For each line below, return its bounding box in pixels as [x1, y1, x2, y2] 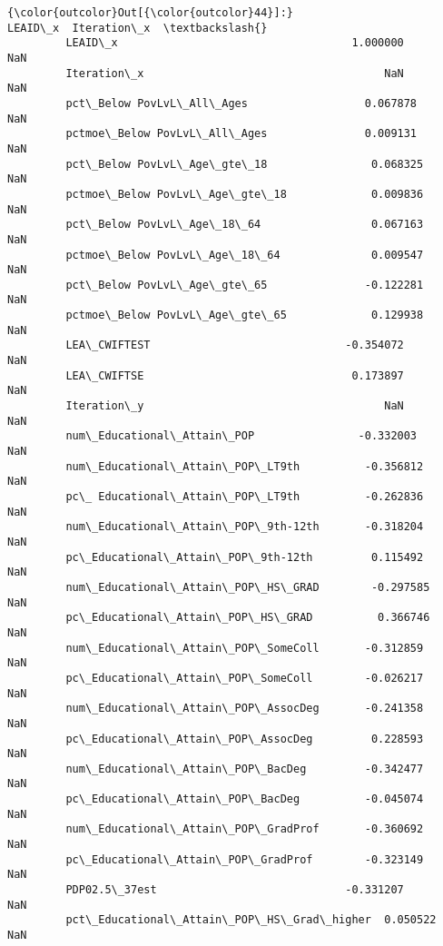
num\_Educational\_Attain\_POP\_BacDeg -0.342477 [65, 762, 424, 775]
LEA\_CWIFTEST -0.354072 [65, 339, 404, 352]
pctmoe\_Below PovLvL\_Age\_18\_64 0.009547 [65, 248, 424, 261]
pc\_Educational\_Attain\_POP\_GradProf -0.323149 [65, 852, 424, 866]
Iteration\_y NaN [65, 399, 404, 413]
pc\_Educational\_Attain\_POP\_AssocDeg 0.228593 [65, 732, 424, 745]
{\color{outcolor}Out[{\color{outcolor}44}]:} [7, 6, 293, 19]
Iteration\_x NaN [65, 66, 404, 80]
